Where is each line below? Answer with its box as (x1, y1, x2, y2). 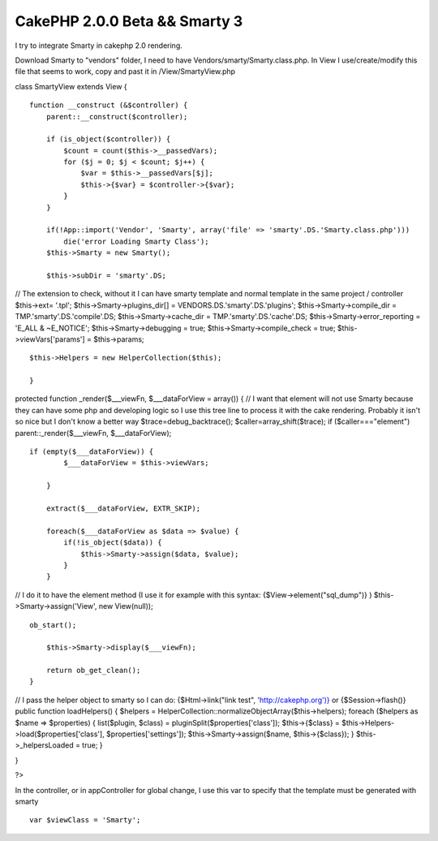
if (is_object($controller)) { (45, 135, 171, 144)
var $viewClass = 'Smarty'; (29, 816, 141, 825)
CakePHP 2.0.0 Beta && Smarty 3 (15, 12, 243, 30)
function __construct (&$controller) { (29, 101, 188, 110)
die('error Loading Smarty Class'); (63, 236, 210, 246)
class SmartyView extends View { (15, 81, 127, 91)
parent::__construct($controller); (45, 112, 188, 121)
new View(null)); (98, 602, 153, 611)
